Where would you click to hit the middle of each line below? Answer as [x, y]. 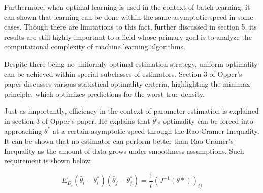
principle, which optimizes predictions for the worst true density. [104, 93]
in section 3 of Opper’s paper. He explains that [77, 120]
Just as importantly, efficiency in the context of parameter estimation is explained [131, 111]
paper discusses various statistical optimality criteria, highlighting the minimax [127, 84]
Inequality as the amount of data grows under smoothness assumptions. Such [124, 150]
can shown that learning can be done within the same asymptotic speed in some [129, 17]
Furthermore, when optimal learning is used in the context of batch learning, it [127, 7]
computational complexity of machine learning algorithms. [95, 47]
